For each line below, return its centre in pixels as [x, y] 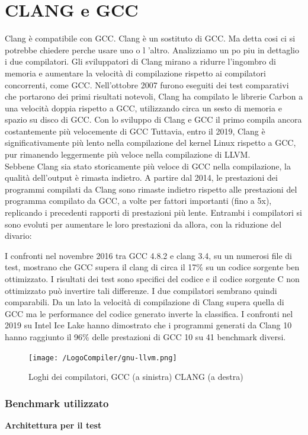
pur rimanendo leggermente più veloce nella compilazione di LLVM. [128, 154]
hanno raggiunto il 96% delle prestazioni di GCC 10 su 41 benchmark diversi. [145, 336]
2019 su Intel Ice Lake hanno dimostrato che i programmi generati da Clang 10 [148, 325]
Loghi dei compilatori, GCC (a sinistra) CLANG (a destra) [136, 377]
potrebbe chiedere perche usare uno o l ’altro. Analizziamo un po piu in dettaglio [152, 49]
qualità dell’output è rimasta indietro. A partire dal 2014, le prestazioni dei [141, 177]
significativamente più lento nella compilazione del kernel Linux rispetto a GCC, [150, 143]
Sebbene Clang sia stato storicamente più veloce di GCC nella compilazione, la [148, 166]
